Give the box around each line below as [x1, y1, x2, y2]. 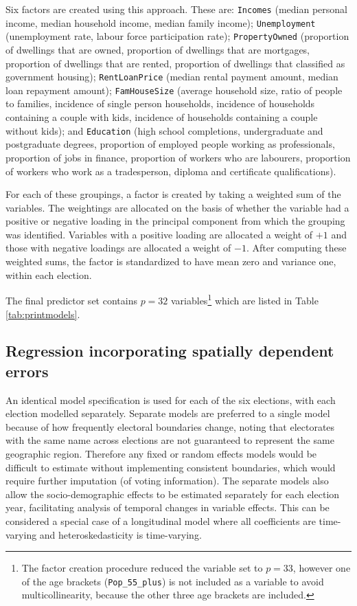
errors [5, 360, 49, 381]
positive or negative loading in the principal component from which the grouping [5, 214, 345, 228]
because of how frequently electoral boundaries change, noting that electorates [5, 419, 335, 434]
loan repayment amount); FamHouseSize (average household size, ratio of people [5, 82, 343, 97]
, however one [292, 561, 351, 575]
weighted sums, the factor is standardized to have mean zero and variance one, [5, 254, 336, 269]
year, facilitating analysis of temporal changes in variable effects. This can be [5, 500, 330, 515]
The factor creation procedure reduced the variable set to [21, 561, 263, 575]
